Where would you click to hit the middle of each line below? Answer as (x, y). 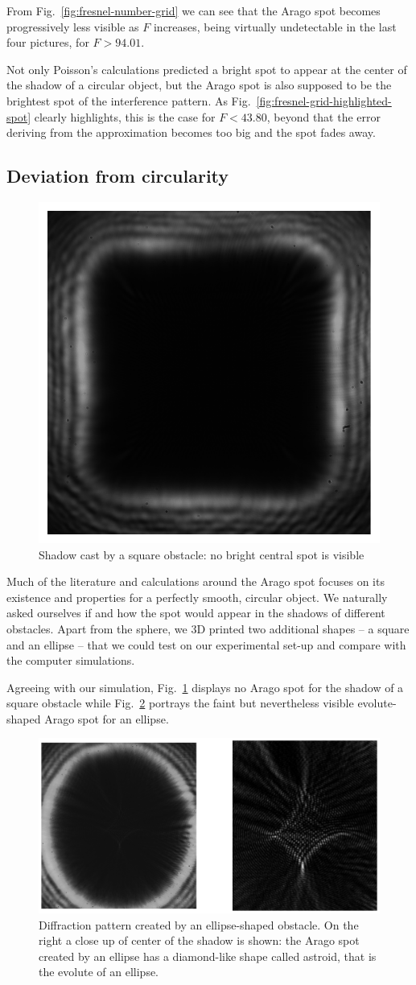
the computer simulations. (71, 660)
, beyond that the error (324, 116)
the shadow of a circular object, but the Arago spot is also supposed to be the (199, 85)
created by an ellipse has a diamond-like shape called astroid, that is (208, 956)
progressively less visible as (73, 26)
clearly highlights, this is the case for (125, 116)
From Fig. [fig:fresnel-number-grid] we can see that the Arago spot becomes (194, 10)
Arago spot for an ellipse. (107, 718)
